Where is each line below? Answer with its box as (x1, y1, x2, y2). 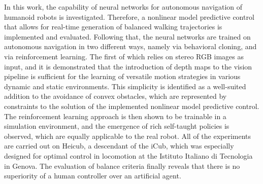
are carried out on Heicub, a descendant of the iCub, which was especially (4, 140, 234, 151)
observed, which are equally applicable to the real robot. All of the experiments (4, 130, 251, 141)
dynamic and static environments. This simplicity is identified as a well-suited (4, 81, 246, 91)
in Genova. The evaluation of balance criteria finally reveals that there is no (4, 160, 240, 171)
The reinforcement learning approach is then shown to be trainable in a (4, 111, 226, 121)
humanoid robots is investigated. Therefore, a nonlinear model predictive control (4, 11, 254, 22)
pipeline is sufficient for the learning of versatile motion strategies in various (4, 71, 241, 82)
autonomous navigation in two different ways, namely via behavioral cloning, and (4, 41, 257, 52)
